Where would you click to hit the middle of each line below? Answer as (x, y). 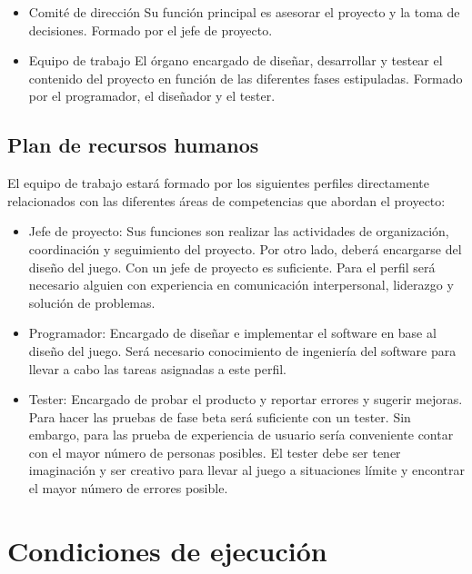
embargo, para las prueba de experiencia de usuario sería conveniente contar (241, 435)
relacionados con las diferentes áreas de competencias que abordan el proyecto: (226, 200)
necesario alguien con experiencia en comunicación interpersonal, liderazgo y (241, 285)
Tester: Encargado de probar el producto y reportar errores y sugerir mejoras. (246, 399)
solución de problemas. (92, 302)
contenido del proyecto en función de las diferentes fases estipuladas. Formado (246, 78)
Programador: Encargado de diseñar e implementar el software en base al (232, 333)
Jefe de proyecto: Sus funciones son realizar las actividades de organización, (239, 231)
